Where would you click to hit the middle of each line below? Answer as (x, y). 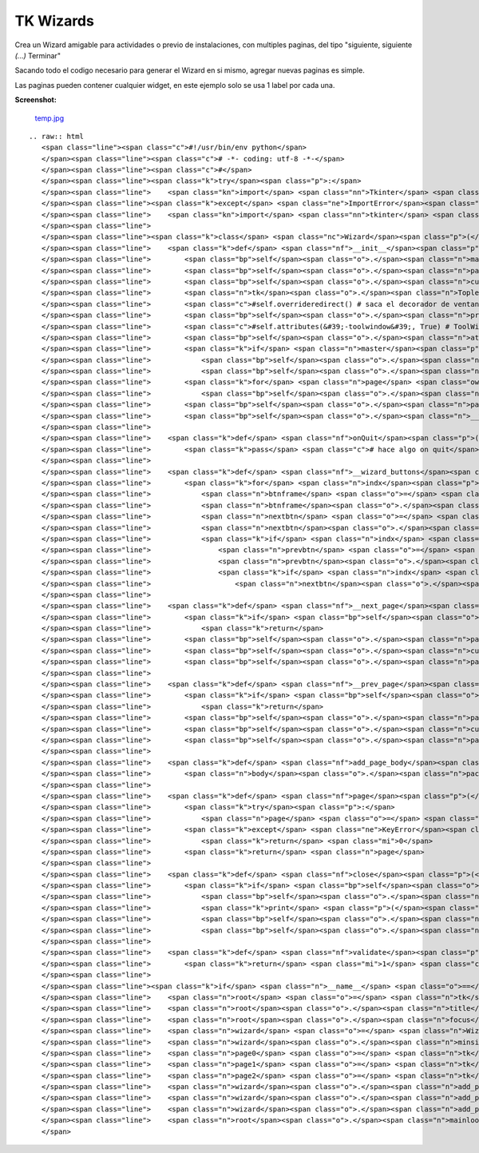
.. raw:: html (56, 136)
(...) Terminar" (38, 55)
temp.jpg (49, 118)
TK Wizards (55, 21)
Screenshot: (36, 100)
